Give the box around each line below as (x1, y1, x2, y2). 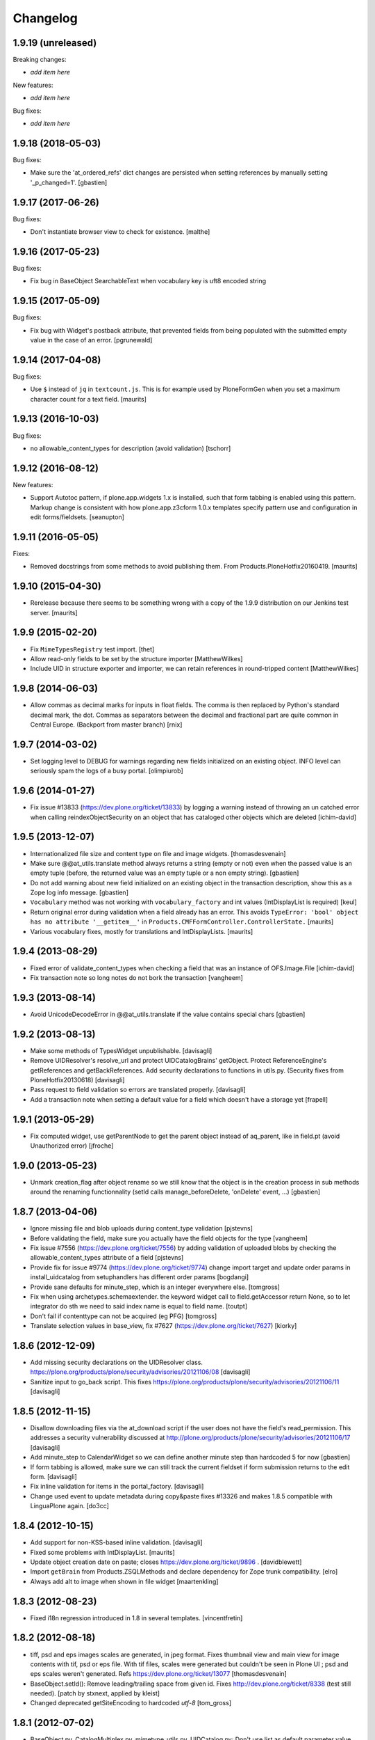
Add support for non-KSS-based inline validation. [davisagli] (30, 1538, 203, 1547)
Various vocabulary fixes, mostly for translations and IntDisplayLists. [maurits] (30, 927, 253, 935)
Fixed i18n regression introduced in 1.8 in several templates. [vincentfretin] (30, 1613, 243, 1622)
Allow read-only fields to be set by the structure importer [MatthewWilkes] (30, 654, 243, 663)
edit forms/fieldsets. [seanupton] (30, 513, 125, 521)
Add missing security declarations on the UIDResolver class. (30, 1358, 203, 1367)
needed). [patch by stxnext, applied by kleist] (30, 1689, 160, 1698)
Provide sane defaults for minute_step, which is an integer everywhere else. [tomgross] (30, 1283, 281, 1291)
